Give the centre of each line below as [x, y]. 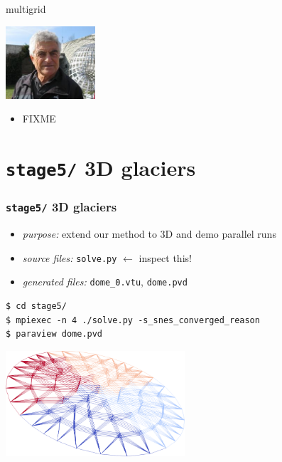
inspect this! [165, 257]
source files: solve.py [70, 257]
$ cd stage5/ [36, 306]
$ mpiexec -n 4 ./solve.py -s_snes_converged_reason [133, 320]
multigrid [26, 9]
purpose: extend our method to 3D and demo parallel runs [149, 234]
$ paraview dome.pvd [54, 334]
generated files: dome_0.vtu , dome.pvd [105, 282]
